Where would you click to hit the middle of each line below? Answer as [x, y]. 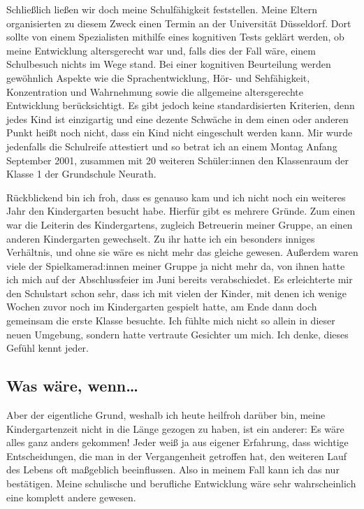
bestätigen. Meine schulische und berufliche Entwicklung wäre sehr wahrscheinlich [181, 483]
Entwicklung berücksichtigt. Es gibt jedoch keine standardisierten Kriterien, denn [181, 105]
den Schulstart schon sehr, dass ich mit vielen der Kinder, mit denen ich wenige [177, 293]
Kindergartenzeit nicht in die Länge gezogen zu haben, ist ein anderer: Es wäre [175, 428]
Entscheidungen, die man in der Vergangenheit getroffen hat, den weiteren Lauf [177, 456]
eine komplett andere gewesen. [71, 497]
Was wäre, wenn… [72, 386]
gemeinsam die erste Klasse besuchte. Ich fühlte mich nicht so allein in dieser [171, 321]
